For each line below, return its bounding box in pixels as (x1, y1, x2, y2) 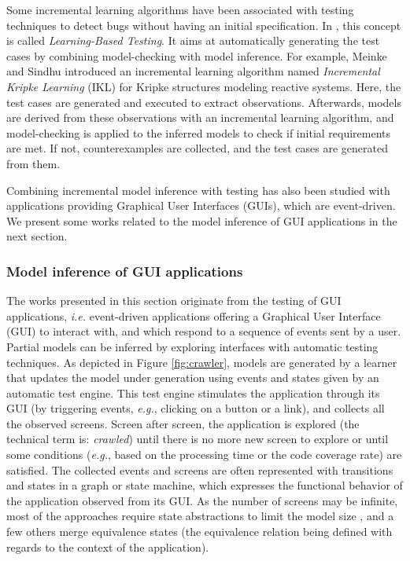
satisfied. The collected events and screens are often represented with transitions (6, 461, 393, 478)
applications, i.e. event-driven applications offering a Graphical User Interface (6, 307, 381, 324)
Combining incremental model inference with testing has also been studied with (6, 181, 390, 198)
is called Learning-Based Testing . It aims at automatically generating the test (6, 32, 380, 49)
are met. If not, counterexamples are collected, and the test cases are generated (6, 140, 388, 156)
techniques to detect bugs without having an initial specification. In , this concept (6, 16, 401, 33)
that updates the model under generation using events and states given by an (6, 369, 379, 386)
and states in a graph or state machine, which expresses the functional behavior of (6, 477, 403, 493)
